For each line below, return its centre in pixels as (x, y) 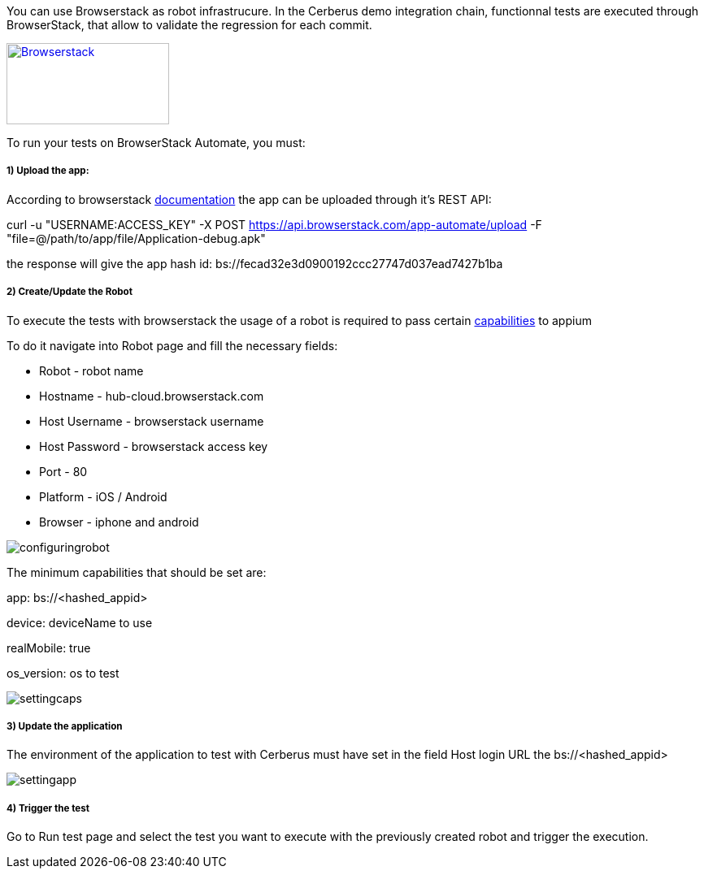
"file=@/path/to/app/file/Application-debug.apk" (136, 238)
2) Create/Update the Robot (70, 292)
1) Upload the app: (48, 171)
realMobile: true (49, 648)
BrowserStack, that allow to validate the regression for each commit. (189, 25)
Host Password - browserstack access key (154, 446)
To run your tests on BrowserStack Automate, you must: (156, 143)
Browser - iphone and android (119, 522)
